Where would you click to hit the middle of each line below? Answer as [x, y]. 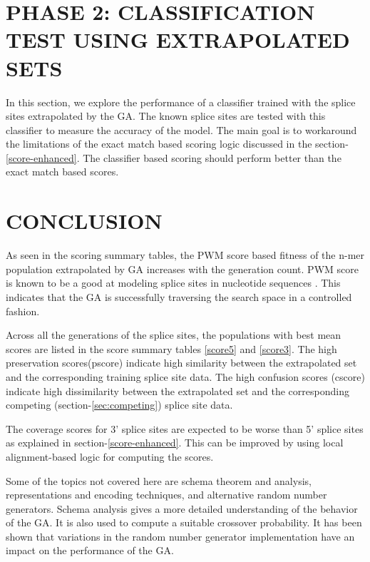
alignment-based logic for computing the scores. [110, 456]
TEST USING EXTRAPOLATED [178, 40]
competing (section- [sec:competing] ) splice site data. [119, 405]
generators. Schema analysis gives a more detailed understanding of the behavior [182, 508]
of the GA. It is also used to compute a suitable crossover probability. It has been [184, 522]
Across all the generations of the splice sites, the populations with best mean [174, 335]
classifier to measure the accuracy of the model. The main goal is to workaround [181, 129]
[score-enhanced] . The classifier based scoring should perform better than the [174, 157]
